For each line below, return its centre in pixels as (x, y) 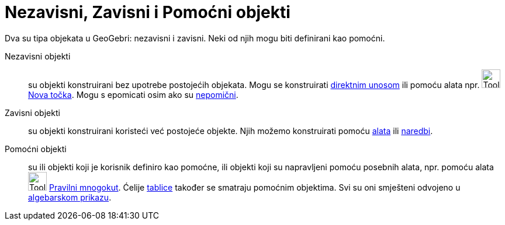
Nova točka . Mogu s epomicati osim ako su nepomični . (133, 94)
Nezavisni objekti (38, 56)
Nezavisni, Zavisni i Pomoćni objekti (148, 12)
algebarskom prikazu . (70, 197)
